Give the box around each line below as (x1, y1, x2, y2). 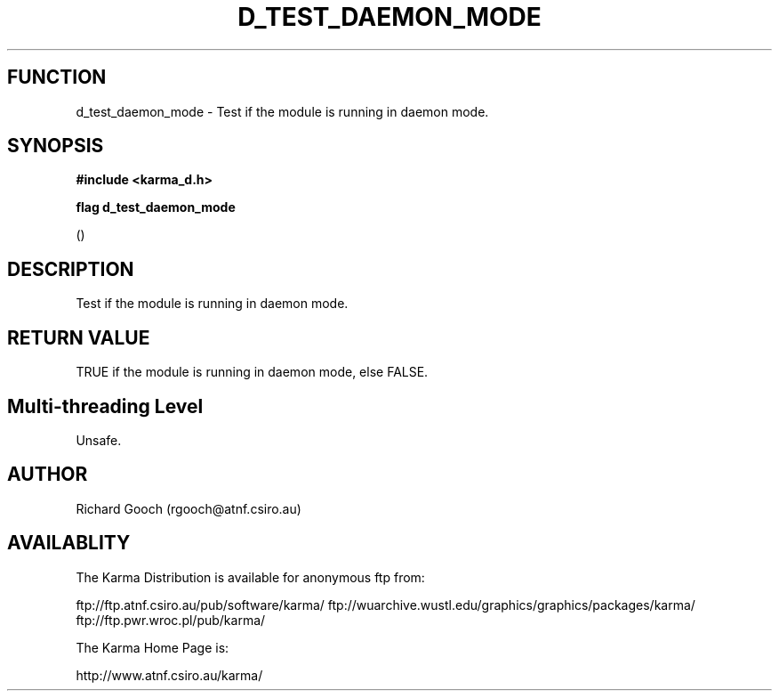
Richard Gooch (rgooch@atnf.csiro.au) (76, 500, 301, 516)
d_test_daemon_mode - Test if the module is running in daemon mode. (76, 103, 489, 119)
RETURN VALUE (7, 326, 150, 349)
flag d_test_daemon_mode (76, 199, 236, 215)
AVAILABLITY (7, 532, 131, 555)
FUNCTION (7, 66, 107, 89)
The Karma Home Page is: (76, 639, 229, 655)
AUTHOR (7, 463, 88, 486)
